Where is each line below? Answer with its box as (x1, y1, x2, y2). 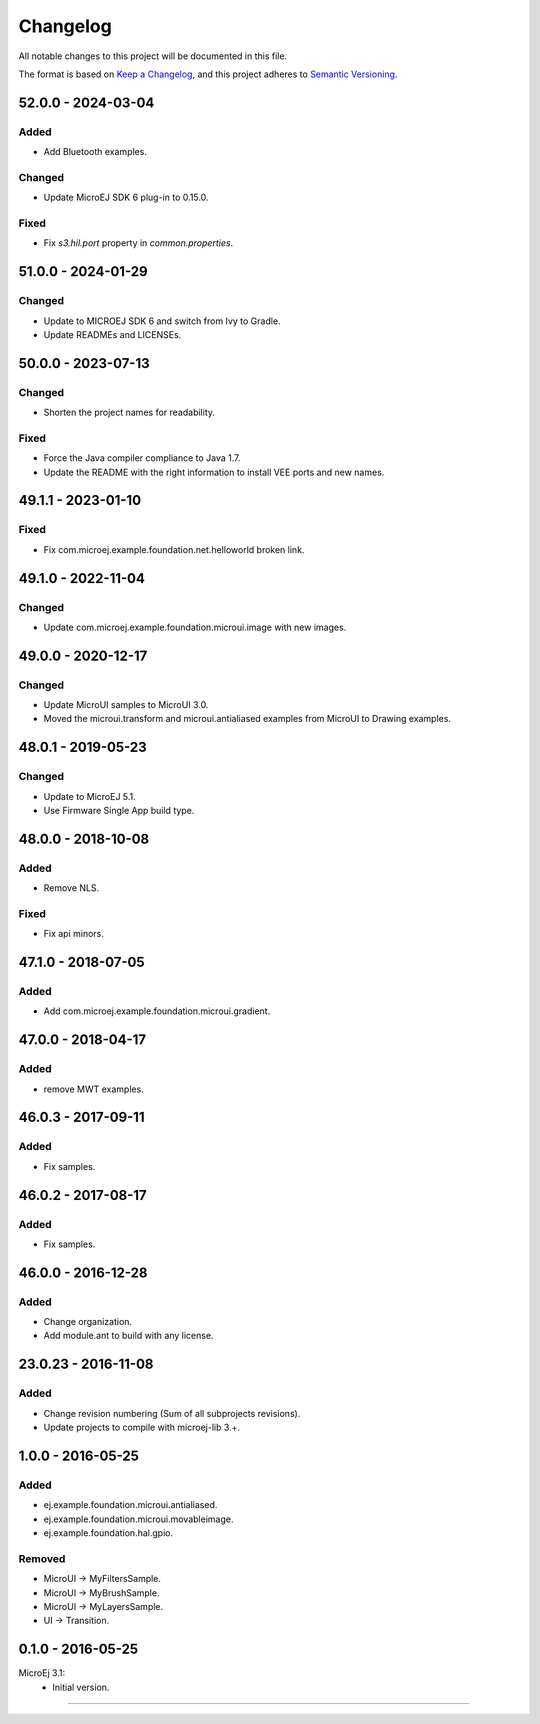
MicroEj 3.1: (18, 1667, 66, 1679)
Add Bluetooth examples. (43, 146, 147, 158)
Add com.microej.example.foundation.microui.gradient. (43, 1005, 271, 1017)
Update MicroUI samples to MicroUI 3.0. (43, 699, 209, 711)
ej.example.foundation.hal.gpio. (43, 1526, 174, 1539)
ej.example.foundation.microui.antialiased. (43, 1499, 218, 1511)
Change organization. (43, 1316, 133, 1328)
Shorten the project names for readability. (43, 406, 215, 419)
